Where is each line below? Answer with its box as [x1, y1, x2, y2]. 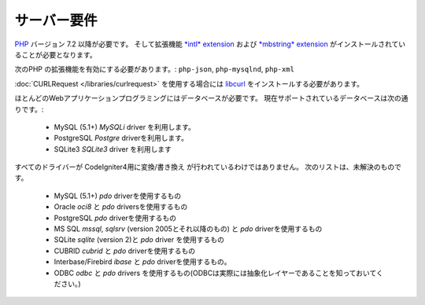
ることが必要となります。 [14, 50, 98, 59]
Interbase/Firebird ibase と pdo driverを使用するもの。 [54, 257, 231, 266]
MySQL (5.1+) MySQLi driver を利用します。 [54, 122, 196, 131]
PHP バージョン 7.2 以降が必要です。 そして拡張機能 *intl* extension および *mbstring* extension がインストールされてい [14, 39, 405, 49]
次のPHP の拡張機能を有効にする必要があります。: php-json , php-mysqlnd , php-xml [14, 64, 295, 74]
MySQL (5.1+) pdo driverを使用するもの [54, 191, 181, 200]
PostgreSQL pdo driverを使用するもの [54, 213, 177, 222]
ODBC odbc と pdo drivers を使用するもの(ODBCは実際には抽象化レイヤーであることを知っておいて [54, 268, 377, 277]
